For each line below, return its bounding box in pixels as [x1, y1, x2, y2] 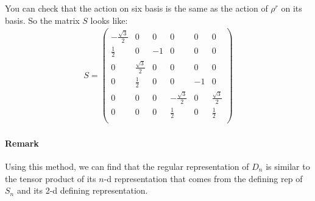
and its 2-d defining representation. [16, 184, 148, 197]
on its [281, 2, 302, 14]
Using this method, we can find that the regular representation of [5, 159, 249, 172]
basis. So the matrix [5, 13, 80, 26]
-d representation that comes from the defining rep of [104, 172, 303, 185]
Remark [5, 136, 39, 149]
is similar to [266, 159, 310, 172]
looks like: [90, 13, 128, 26]
